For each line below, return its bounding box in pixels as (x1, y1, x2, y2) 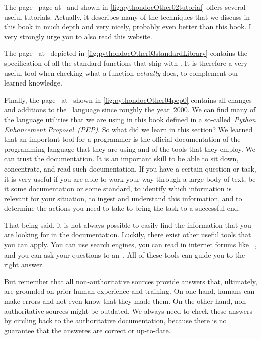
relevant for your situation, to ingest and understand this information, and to (4, 193, 242, 203)
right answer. (4, 259, 44, 270)
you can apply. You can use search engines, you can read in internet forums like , (4, 239, 257, 250)
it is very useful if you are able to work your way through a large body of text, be (4, 173, 256, 184)
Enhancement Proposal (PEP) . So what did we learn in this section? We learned (4, 124, 253, 134)
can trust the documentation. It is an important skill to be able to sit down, (4, 153, 239, 164)
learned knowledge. (4, 77, 62, 88)
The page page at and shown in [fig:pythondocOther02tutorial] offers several (4, 2, 246, 12)
